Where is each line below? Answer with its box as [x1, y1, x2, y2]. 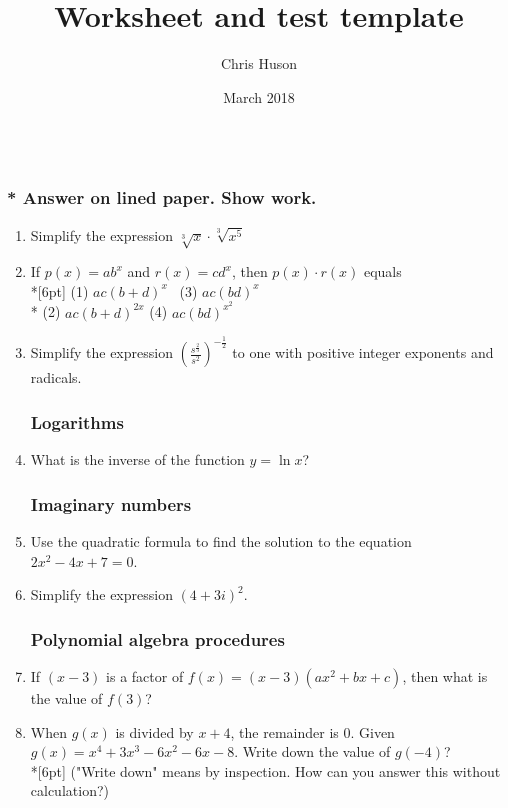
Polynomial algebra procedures [30, 626, 285, 651]
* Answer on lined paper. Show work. [7, 185, 317, 210]
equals [363, 261, 402, 282]
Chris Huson [220, 53, 298, 74]
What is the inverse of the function [30, 449, 245, 470]
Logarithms [30, 410, 124, 434]
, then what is [402, 666, 488, 687]
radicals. [30, 367, 82, 388]
